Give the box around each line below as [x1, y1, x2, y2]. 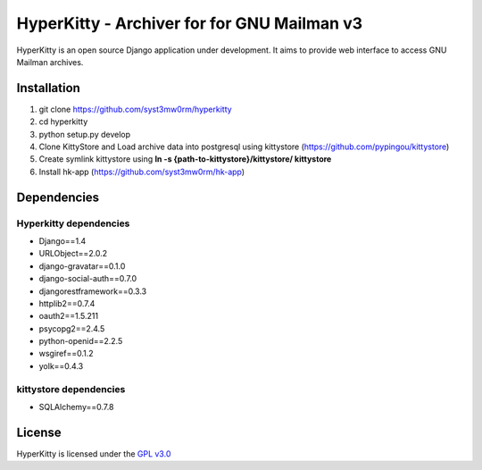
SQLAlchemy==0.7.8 [38, 402, 114, 412]
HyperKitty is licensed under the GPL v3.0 [16, 448, 171, 459]
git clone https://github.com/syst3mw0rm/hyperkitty [38, 104, 232, 114]
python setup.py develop [38, 129, 131, 139]
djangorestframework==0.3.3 [38, 286, 147, 297]
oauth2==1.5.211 [38, 311, 99, 322]
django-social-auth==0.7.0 [38, 273, 137, 284]
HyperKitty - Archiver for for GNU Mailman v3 [16, 13, 363, 33]
